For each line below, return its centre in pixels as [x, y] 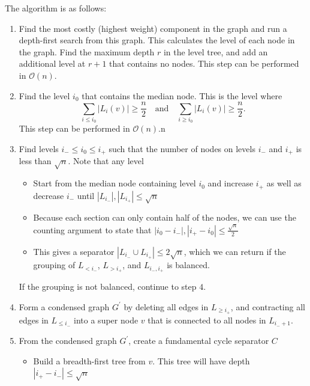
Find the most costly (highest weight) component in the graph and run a [153, 28]
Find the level [44, 95]
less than [35, 161]
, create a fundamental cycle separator [199, 341]
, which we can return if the [235, 251]
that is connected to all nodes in [207, 320]
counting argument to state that [92, 229]
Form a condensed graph [64, 306]
